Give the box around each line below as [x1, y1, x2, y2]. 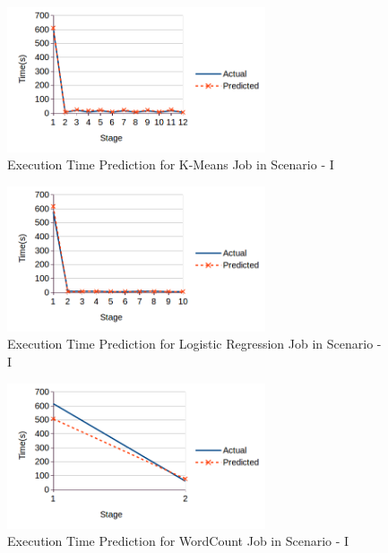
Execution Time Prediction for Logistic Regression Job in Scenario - [7, 334, 382, 353]
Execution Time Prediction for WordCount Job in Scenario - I [7, 531, 349, 550]
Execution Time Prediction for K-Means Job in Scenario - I [7, 155, 334, 174]
